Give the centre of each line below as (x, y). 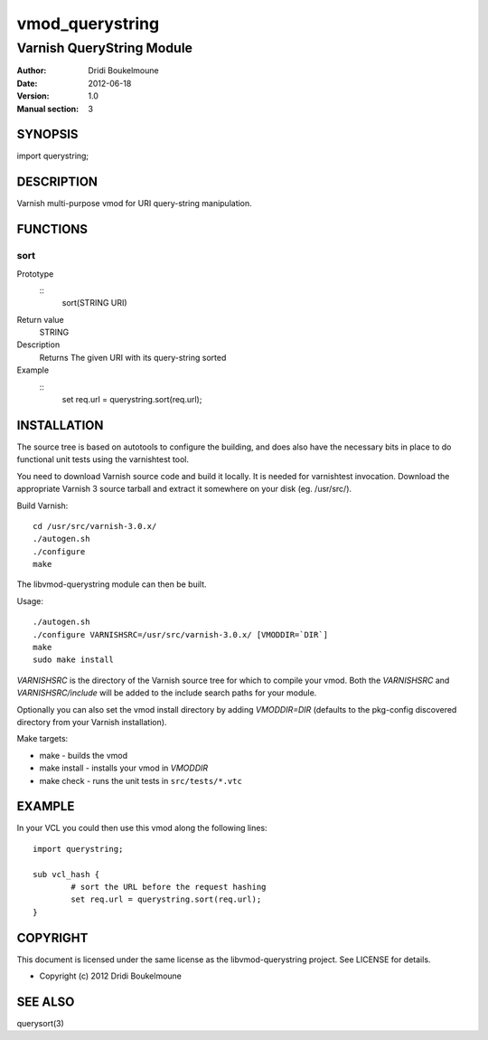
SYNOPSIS (47, 134)
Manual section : (48, 109)
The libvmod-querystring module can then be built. (112, 584)
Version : (33, 96)
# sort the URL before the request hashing (169, 887)
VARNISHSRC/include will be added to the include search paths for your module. (167, 693)
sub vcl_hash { (66, 874)
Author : (32, 71)
